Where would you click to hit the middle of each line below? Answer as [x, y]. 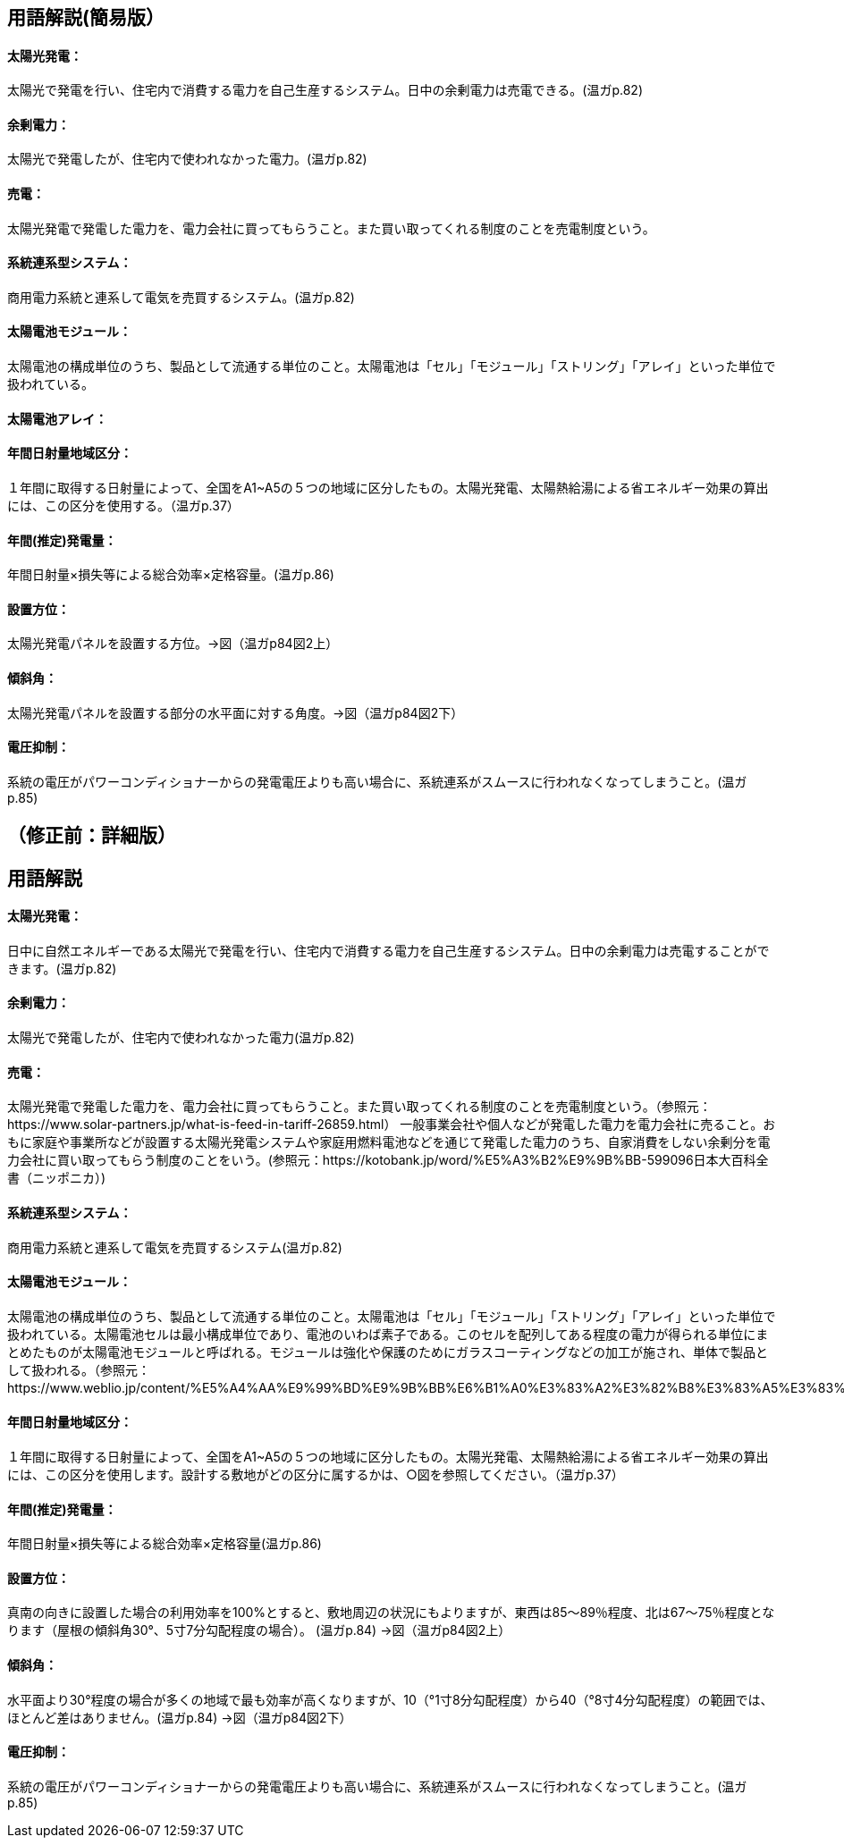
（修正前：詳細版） [92, 836]
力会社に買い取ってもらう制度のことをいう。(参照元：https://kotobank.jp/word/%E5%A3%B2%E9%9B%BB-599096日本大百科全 [388, 1160]
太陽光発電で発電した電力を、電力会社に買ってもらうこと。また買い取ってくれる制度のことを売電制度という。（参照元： [359, 1107]
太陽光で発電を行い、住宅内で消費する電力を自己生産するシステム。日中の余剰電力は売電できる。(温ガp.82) [325, 90]
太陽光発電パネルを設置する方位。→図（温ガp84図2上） [173, 644]
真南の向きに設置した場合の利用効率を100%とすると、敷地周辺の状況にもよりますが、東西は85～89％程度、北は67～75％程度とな [391, 1613]
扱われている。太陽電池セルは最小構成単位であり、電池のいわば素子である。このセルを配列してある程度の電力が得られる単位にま [388, 1334]
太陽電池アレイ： [57, 418]
